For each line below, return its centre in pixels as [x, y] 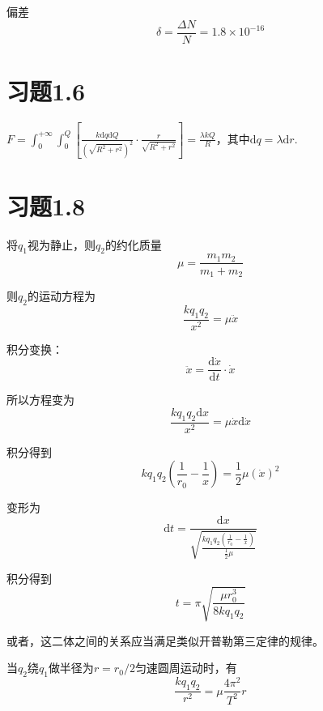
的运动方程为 [61, 295]
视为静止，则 [61, 244]
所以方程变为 [40, 400]
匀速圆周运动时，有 [186, 668]
